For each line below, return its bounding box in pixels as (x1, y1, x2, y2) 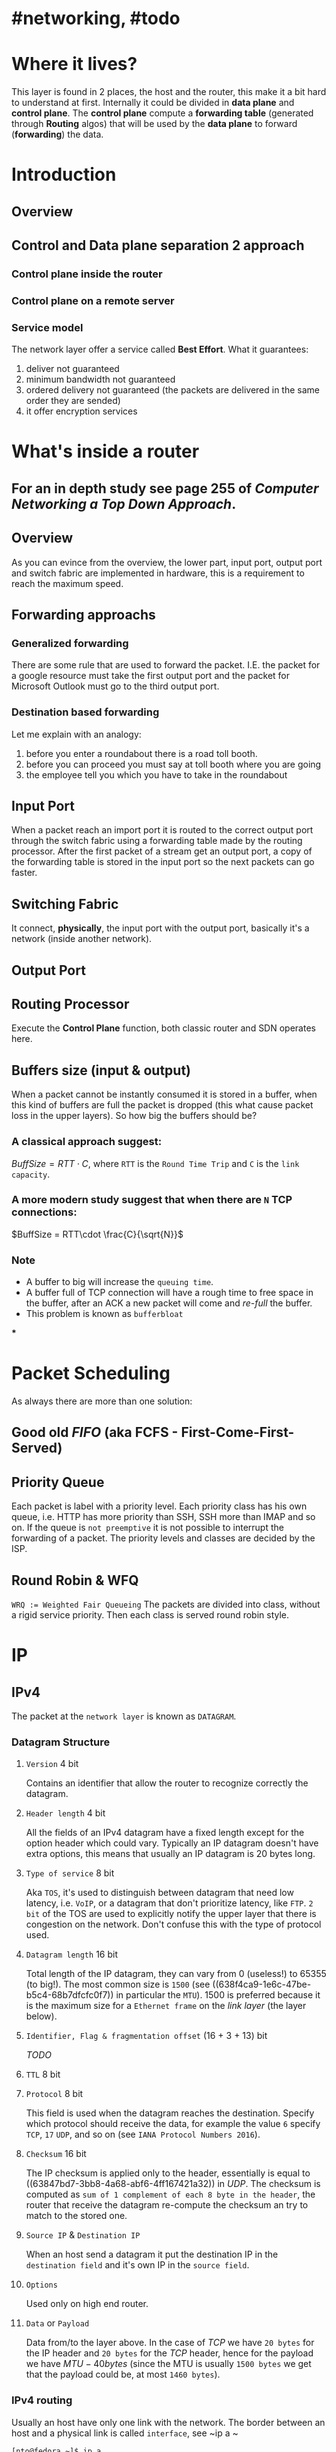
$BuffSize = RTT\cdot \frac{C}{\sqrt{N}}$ (11, 1228, 184, 1240)
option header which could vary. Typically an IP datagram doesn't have (25, 1837, 319, 1849)
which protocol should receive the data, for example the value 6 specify (25, 2118, 321, 2130)
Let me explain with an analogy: (11, 728, 142, 740)
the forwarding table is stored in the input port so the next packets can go (11, 856, 315, 868)
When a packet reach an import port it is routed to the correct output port (11, 824, 314, 836)
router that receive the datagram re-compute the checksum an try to (25, 2199, 309, 2211)
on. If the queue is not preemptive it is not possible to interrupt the (11, 1522, 284, 1534)
